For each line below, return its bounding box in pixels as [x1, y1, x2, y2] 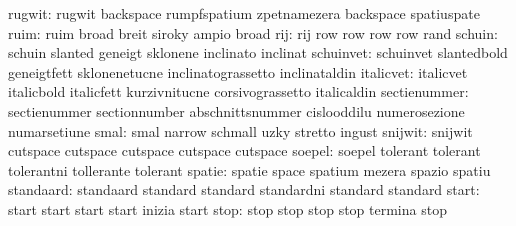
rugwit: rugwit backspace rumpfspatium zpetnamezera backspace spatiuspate [8, 3, 480, 23]
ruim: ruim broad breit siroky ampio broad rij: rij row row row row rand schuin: [8, 22, 498, 43]
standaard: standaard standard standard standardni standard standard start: [8, 179, 480, 200]
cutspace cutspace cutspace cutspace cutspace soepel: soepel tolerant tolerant [8, 140, 481, 161]
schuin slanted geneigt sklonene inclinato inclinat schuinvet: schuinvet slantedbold [8, 42, 508, 63]
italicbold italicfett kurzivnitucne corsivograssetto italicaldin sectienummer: [8, 81, 469, 102]
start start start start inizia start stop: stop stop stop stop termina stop [8, 198, 447, 219]
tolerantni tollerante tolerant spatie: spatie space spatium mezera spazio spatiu [8, 159, 491, 180]
